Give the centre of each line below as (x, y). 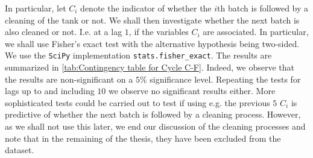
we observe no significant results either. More (192, 91)
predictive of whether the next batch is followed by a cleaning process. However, (153, 114)
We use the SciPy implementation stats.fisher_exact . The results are (138, 55)
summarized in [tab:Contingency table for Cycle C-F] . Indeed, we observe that (150, 67)
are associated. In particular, (256, 32)
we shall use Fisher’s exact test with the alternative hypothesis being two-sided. (152, 43)
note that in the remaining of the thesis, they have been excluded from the (143, 138)
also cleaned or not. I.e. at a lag (64, 32)
